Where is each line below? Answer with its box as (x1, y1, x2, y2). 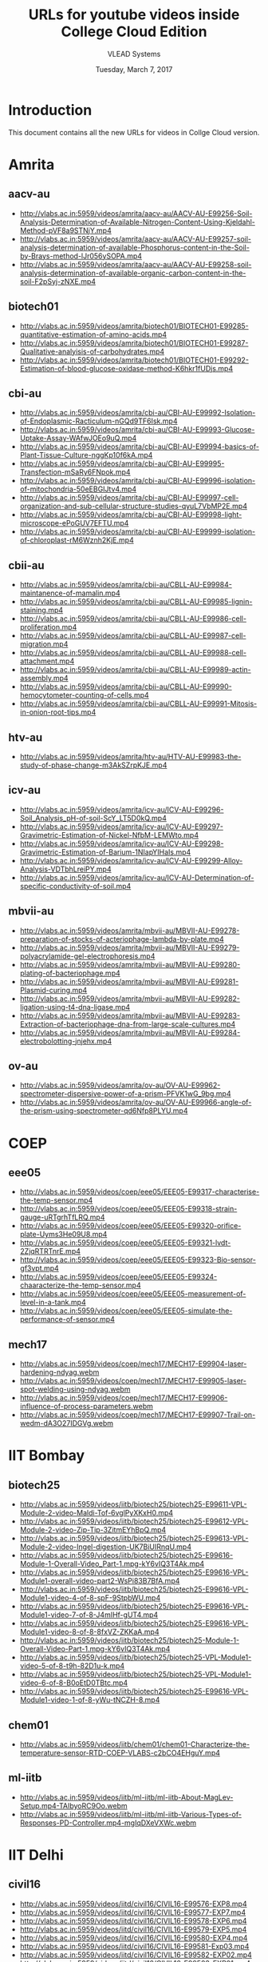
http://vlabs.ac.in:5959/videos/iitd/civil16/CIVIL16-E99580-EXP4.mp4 (19, 1932, 248, 1942)
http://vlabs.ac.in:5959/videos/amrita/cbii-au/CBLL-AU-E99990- (19, 682, 233, 691)
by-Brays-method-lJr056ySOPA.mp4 (19, 250, 142, 261)
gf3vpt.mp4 (19, 1263, 60, 1273)
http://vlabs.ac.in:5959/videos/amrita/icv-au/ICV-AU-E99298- (19, 839, 224, 848)
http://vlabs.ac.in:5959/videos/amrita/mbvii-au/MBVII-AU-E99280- (19, 959, 241, 969)
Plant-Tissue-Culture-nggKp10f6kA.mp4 (19, 450, 153, 460)
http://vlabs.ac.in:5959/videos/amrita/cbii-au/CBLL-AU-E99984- (19, 580, 233, 590)
